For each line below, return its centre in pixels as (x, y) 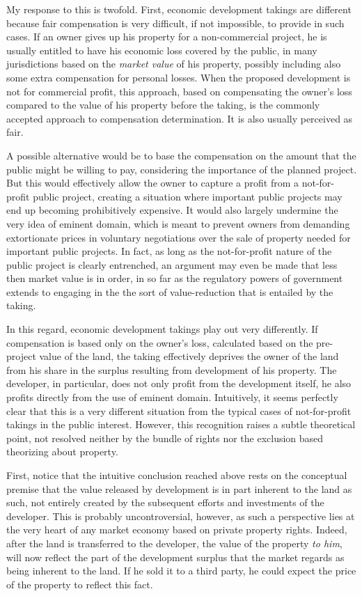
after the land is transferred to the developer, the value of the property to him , (174, 543)
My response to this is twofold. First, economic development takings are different (179, 9)
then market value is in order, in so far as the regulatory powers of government (175, 278)
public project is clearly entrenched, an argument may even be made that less (172, 264)
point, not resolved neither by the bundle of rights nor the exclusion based (165, 438)
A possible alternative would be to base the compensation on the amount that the (181, 155)
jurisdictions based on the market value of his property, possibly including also (174, 64)
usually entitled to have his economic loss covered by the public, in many (162, 50)
